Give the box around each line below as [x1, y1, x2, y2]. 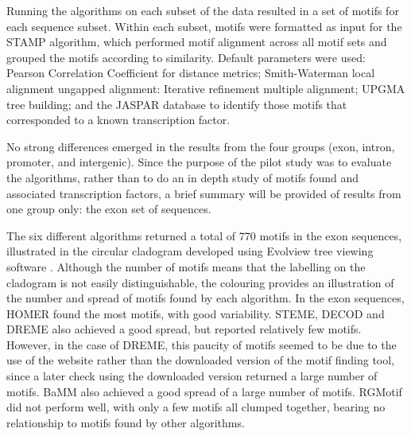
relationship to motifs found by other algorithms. [6, 414, 245, 430]
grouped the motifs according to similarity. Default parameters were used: [6, 49, 366, 65]
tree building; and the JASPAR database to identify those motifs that [6, 95, 347, 112]
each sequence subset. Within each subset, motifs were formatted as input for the [6, 18, 402, 34]
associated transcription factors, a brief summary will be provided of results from [6, 185, 401, 201]
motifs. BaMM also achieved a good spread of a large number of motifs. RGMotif [6, 383, 402, 399]
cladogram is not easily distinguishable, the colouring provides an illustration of [6, 274, 394, 290]
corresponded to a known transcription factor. [6, 111, 231, 128]
